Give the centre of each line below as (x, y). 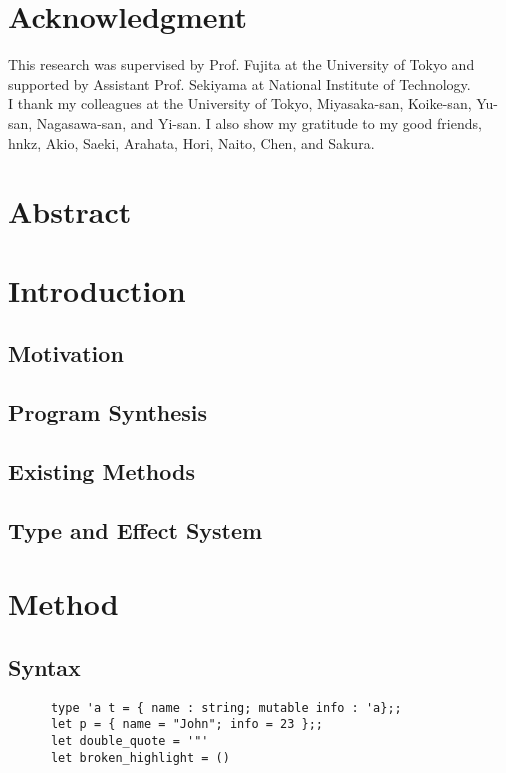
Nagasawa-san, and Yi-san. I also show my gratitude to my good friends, (259, 122)
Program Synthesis (108, 412)
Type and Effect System (135, 529)
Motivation (66, 353)
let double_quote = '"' (129, 740)
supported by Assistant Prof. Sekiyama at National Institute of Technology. (239, 83)
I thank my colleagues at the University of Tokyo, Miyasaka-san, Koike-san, (240, 103)
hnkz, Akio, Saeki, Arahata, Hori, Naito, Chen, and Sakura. (191, 142)
